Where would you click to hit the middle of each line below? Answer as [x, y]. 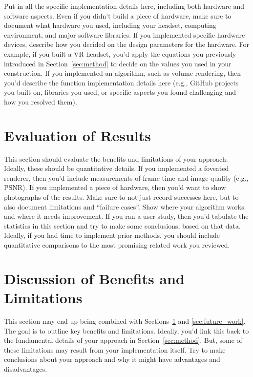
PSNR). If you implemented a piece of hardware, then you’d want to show [115, 187]
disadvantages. [26, 368]
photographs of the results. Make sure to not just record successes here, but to [121, 197]
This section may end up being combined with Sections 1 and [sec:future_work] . [125, 321]
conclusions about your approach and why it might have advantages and [112, 359]
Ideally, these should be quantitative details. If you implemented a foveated [116, 168]
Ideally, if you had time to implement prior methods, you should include [112, 235]
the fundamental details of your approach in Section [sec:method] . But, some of [123, 340]
